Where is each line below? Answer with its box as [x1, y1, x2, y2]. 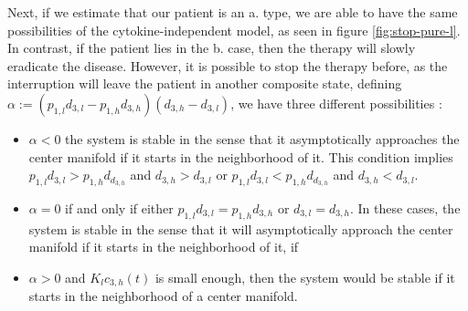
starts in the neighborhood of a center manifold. [28, 286, 298, 306]
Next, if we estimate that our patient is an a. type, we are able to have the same [7, 3, 458, 21]
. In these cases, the [349, 199, 461, 218]
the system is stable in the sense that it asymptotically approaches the [65, 129, 460, 148]
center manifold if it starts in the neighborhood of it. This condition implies [28, 147, 453, 166]
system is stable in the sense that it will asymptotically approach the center [28, 219, 453, 238]
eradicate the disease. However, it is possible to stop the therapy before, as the [7, 56, 448, 75]
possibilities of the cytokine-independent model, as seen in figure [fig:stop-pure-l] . [7, 20, 461, 39]
